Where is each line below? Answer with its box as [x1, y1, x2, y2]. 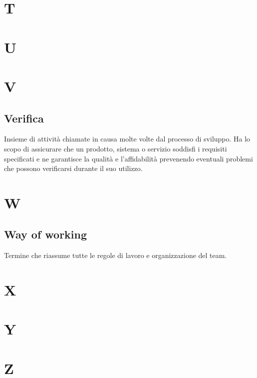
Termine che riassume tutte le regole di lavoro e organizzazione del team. [4, 250, 227, 260]
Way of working [4, 226, 87, 242]
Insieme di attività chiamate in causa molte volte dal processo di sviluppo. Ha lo [4, 133, 251, 144]
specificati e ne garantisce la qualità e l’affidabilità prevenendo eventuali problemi [4, 153, 253, 163]
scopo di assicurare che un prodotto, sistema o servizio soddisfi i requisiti [4, 143, 227, 153]
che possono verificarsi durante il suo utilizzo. [4, 163, 143, 173]
